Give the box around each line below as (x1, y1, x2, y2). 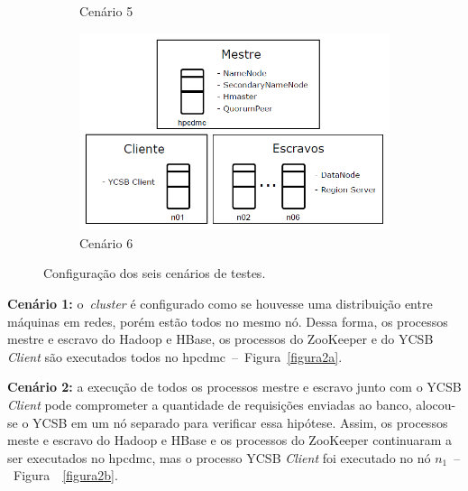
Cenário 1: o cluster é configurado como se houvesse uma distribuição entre (7, 294, 433, 313)
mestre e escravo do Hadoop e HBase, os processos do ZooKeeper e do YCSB (7, 329, 434, 348)
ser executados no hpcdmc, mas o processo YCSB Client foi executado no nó (7, 448, 431, 467)
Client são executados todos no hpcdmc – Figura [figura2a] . (7, 347, 343, 366)
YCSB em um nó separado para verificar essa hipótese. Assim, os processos (32, 412, 448, 431)
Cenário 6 (79, 233, 133, 252)
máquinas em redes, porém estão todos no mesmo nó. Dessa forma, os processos (7, 311, 448, 330)
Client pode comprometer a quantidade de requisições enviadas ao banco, (7, 395, 412, 414)
